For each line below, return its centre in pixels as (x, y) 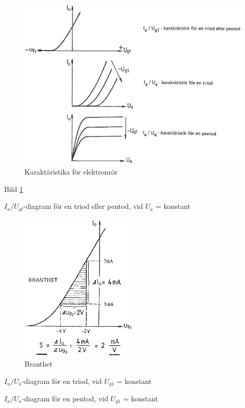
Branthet (39, 363)
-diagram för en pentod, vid (65, 398)
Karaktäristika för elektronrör (71, 172)
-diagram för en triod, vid (62, 381)
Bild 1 (14, 189)
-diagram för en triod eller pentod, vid (83, 206)
